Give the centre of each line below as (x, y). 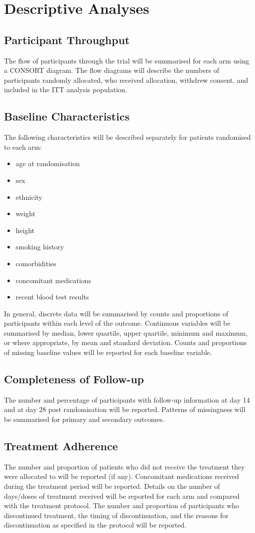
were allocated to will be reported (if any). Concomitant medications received (122, 476)
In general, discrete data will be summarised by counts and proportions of (116, 313)
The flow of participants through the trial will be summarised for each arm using (127, 60)
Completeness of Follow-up (74, 379)
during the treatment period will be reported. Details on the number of (112, 486)
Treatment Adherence (61, 446)
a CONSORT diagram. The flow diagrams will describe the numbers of (112, 70)
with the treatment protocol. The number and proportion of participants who (122, 505)
